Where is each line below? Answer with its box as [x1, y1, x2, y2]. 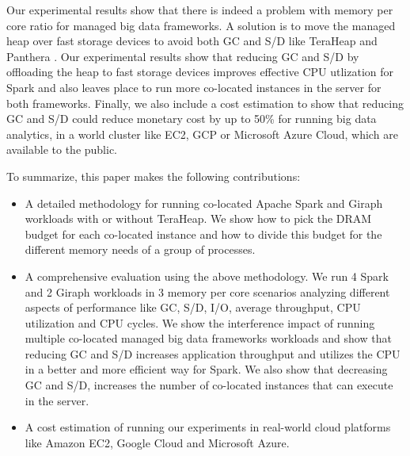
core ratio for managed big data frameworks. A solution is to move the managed [6, 17, 396, 33]
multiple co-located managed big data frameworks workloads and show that [25, 330, 392, 347]
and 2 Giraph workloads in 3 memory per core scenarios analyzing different [25, 283, 390, 300]
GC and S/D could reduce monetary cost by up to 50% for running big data [6, 110, 377, 127]
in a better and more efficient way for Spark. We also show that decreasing [25, 361, 388, 377]
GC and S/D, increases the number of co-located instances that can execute [25, 377, 393, 393]
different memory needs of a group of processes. [25, 241, 256, 258]
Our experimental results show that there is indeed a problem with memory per [6, 2, 393, 17]
